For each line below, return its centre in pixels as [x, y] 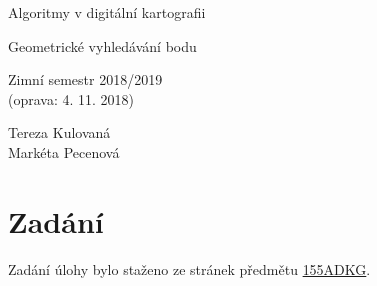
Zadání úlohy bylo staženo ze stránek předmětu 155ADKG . [189, 268]
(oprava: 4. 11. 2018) [71, 98]
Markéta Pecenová [64, 151]
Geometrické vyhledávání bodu [102, 45]
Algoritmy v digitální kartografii [107, 12]
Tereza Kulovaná [59, 132]
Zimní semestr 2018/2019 [85, 79]
